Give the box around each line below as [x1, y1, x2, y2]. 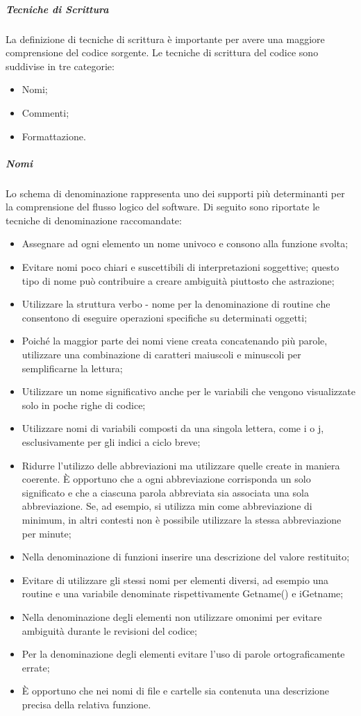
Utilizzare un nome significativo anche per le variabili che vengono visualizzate [22, 384, 355, 399]
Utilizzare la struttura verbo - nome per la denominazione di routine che [22, 297, 330, 311]
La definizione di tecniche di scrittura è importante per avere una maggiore [6, 31, 325, 46]
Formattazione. [22, 128, 86, 143]
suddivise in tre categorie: [6, 58, 115, 73]
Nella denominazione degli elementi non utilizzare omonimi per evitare [22, 609, 322, 624]
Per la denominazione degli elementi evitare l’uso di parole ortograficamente [22, 647, 345, 661]
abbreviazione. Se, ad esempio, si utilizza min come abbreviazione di [22, 499, 312, 513]
